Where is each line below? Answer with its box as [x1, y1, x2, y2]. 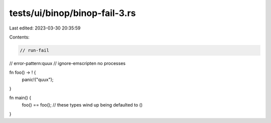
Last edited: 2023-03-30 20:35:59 [9, 25, 81, 31]
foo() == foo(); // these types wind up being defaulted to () [22, 101, 143, 107]
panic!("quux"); [22, 76, 54, 82]
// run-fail [20, 47, 50, 53]
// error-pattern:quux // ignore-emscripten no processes [9, 60, 125, 66]
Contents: [9, 34, 30, 40]
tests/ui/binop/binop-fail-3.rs [9, 7, 136, 18]
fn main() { [9, 95, 32, 101]
